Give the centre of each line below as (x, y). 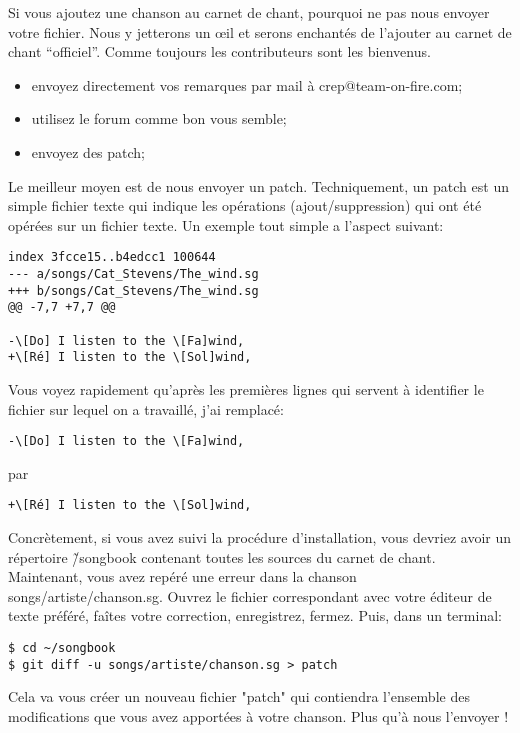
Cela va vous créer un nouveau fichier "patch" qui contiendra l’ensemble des (239, 696)
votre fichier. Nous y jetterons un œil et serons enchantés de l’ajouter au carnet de (260, 31)
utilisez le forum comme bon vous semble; (159, 118)
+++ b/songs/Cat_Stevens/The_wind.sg (133, 290)
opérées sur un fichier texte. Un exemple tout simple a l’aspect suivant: (226, 224)
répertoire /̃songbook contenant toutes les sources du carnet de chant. (222, 556)
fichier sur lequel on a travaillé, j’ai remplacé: (146, 408)
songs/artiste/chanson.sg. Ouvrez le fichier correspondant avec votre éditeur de (250, 595)
